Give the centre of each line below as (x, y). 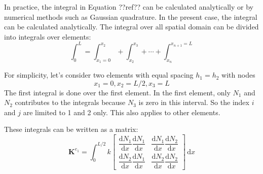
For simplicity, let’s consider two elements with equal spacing (99, 75)
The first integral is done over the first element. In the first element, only (117, 92)
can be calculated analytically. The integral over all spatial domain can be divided (131, 27)
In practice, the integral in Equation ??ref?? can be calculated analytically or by (129, 7)
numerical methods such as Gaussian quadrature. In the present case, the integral (131, 16)
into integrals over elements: (48, 36)
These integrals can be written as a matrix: (71, 129)
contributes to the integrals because (70, 102)
